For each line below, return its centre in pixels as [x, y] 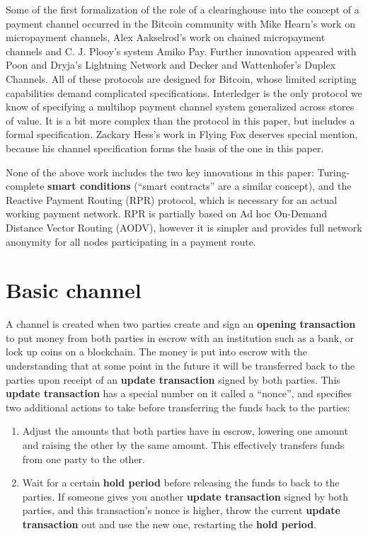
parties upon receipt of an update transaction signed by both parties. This [173, 379]
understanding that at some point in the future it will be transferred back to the [180, 365]
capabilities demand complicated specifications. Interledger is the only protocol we [184, 92]
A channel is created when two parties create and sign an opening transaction [181, 324]
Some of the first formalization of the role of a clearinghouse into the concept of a [183, 9]
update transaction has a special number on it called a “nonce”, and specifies [179, 393]
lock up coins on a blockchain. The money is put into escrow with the [157, 352]
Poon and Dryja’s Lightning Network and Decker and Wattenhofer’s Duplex [171, 65]
